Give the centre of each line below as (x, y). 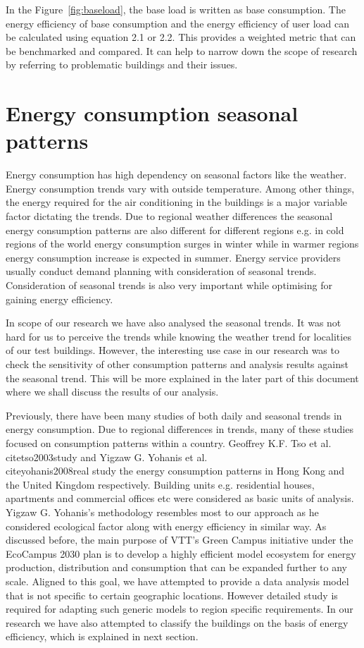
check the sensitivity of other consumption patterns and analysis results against (177, 364)
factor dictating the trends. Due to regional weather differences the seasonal (169, 216)
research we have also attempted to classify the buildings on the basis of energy (177, 622)
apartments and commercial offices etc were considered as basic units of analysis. (180, 498)
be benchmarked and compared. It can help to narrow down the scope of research (182, 50)
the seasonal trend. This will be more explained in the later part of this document (182, 378)
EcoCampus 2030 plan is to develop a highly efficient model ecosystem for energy (181, 553)
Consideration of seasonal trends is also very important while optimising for (169, 285)
